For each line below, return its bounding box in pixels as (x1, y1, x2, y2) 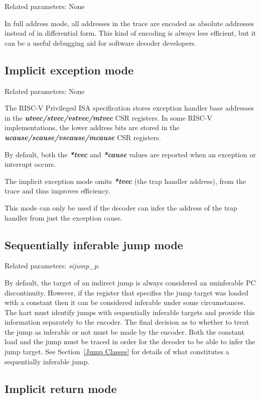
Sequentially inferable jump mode (5, 237, 183, 252)
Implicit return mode (5, 380, 117, 396)
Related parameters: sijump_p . (5, 260, 100, 271)
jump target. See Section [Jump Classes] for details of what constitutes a (5, 346, 229, 357)
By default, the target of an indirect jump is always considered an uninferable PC (5, 277, 256, 287)
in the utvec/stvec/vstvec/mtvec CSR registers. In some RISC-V (5, 112, 212, 123)
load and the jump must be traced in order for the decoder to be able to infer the (5, 336, 255, 347)
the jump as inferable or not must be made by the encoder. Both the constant (5, 326, 244, 337)
